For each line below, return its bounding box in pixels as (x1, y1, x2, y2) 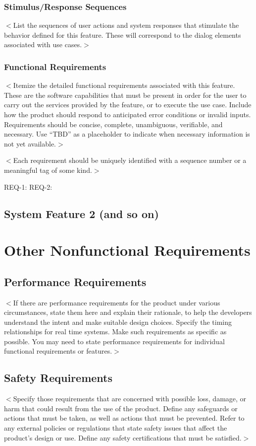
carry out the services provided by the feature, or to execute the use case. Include (4, 99, 252, 110)
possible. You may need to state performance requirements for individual (4, 336, 225, 346)
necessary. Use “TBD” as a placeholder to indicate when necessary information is (4, 129, 250, 139)
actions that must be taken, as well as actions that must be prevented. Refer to (4, 413, 245, 423)
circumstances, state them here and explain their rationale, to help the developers (4, 307, 252, 317)
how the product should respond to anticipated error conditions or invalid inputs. (4, 109, 251, 119)
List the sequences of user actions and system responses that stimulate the (13, 20, 239, 30)
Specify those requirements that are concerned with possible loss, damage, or (13, 393, 247, 404)
